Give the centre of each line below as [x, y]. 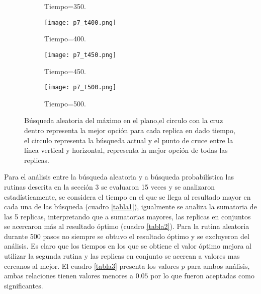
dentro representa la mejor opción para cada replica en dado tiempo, [130, 130]
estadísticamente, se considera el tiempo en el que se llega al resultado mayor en [127, 196]
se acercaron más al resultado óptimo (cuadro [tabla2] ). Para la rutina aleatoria [127, 226]
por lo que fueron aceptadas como [202, 276]
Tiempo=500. [65, 103]
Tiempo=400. [65, 39]
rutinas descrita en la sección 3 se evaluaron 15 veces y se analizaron [109, 186]
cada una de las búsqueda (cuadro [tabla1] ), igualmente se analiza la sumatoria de [130, 207]
